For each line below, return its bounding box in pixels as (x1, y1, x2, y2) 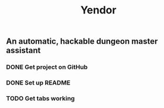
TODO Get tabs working (6, 94, 75, 102)
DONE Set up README (6, 79, 71, 87)
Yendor (80, 4, 117, 17)
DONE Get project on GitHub (6, 63, 88, 71)
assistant (6, 46, 41, 55)
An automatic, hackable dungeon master (6, 36, 158, 47)
